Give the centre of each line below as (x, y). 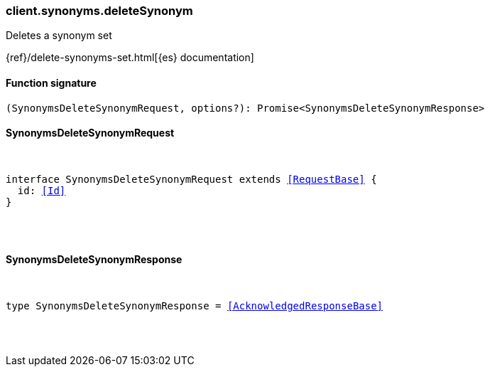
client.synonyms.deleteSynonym (99, 11)
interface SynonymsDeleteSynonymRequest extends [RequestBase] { (191, 179)
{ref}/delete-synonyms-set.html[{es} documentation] (130, 58)
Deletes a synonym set (59, 36)
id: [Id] (42, 190)
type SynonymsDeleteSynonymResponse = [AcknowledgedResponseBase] (195, 306)
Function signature (51, 83)
